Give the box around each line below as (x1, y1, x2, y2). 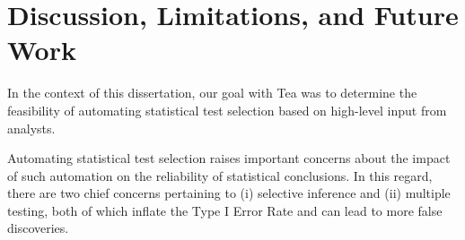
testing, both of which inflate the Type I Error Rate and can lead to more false (7, 201, 443, 219)
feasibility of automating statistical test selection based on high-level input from (7, 100, 447, 119)
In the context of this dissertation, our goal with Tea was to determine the (7, 83, 417, 102)
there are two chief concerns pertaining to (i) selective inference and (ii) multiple (7, 184, 451, 202)
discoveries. (7, 219, 69, 237)
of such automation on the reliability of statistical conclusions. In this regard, (7, 166, 433, 184)
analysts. (7, 118, 56, 137)
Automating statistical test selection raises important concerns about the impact (7, 149, 451, 167)
